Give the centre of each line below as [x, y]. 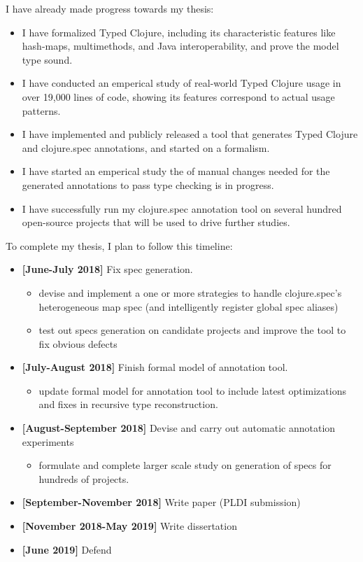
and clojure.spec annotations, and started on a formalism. [146, 147]
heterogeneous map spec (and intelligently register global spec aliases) [188, 306]
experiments [48, 441]
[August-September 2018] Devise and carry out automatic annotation [179, 428]
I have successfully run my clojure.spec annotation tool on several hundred [182, 208]
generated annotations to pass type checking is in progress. [148, 184]
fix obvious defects [78, 343]
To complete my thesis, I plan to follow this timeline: [119, 245]
